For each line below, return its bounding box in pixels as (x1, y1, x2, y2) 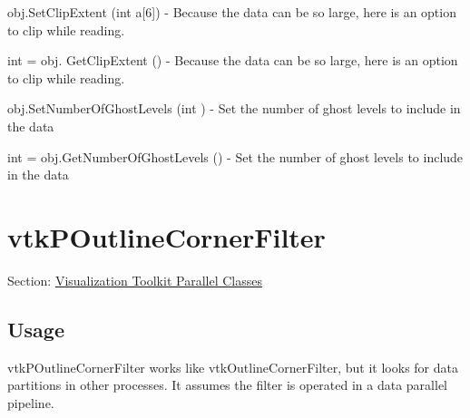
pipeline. (7, 393, 54, 412)
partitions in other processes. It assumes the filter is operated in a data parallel (7, 375, 448, 394)
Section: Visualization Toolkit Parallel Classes (7, 270, 262, 289)
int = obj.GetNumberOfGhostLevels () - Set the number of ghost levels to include (7, 147, 464, 166)
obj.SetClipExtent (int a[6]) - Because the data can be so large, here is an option (7, 3, 456, 21)
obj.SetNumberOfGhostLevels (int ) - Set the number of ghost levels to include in (7, 99, 461, 118)
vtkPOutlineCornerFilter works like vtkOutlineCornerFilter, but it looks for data (7, 357, 458, 376)
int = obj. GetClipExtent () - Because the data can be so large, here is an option (7, 51, 458, 70)
